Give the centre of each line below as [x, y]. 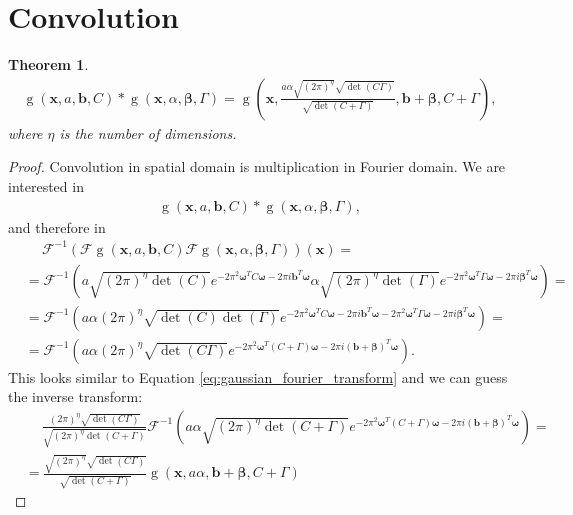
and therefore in [57, 226]
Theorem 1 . [48, 64]
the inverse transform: [75, 396]
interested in [46, 185]
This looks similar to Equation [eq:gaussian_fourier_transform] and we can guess [258, 376]
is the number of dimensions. [148, 132]
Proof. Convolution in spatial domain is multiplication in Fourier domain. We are [257, 166]
